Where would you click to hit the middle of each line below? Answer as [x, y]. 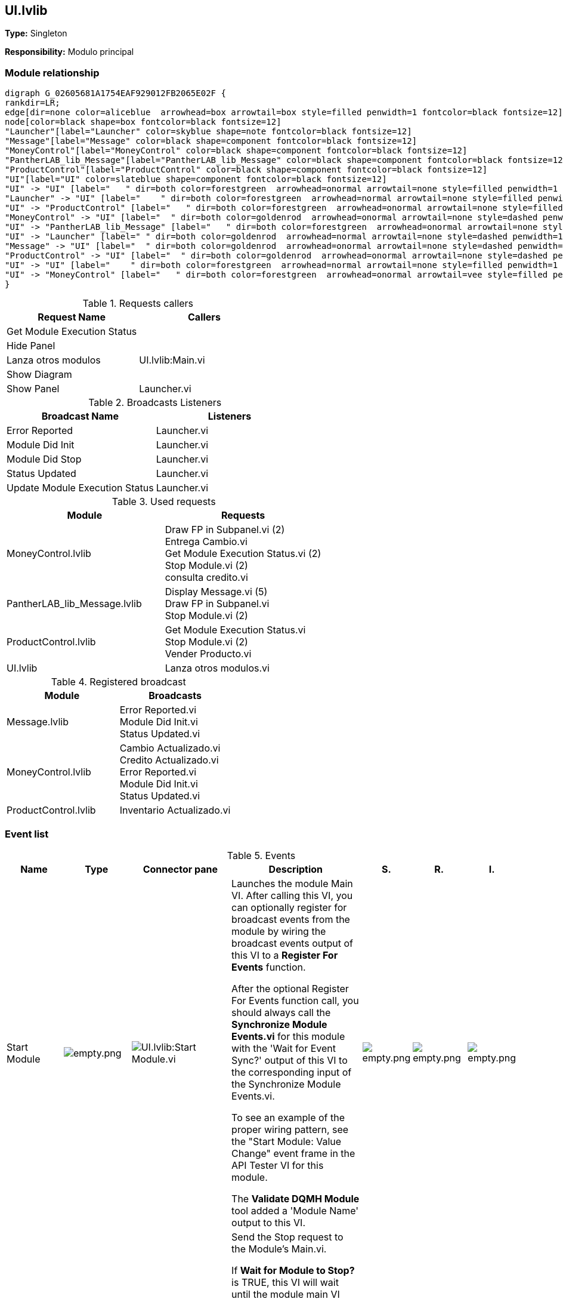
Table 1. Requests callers [138, 304]
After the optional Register [290, 988]
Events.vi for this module [288, 1036]
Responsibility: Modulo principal [69, 52]
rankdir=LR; [33, 103]
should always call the [281, 1012]
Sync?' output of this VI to [290, 1060]
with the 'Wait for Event [284, 1048]
